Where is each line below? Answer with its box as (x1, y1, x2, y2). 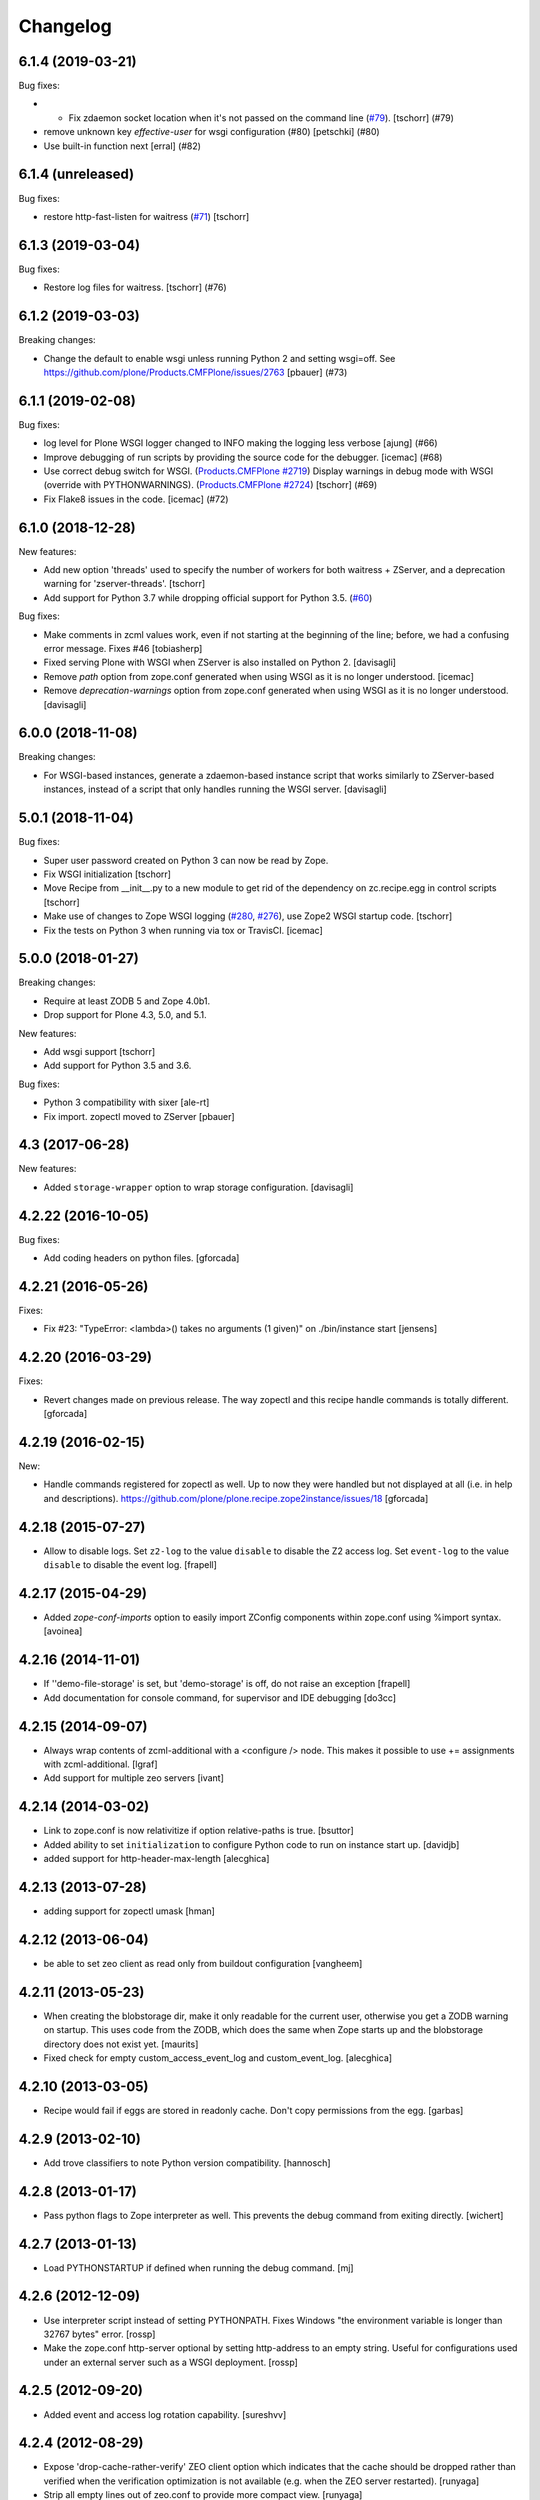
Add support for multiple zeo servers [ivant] (43, 1772, 225, 1784)
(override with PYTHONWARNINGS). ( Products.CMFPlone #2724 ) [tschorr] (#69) (43, 479, 378, 491)
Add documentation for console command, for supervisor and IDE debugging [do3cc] (43, 1691, 397, 1704)
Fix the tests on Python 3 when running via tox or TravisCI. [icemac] (43, 924, 324, 936)
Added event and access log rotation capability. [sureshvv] (43, 2408, 287, 2420)
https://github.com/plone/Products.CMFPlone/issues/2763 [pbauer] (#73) (43, 366, 348, 378)
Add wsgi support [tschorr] (43, 1045, 156, 1057)
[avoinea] (43, 1625, 83, 1637)
